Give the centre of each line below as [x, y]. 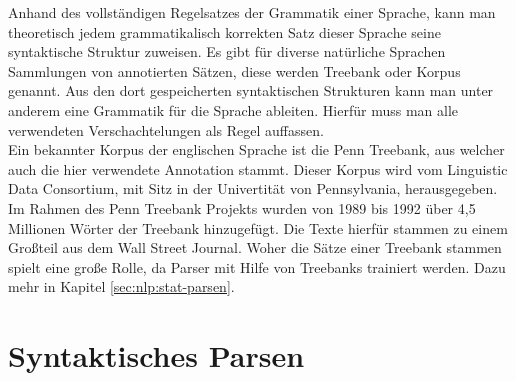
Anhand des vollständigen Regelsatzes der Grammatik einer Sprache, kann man [252, 12]
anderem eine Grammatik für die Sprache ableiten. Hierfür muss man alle [233, 109]
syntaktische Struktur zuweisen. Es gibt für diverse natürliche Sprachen [227, 51]
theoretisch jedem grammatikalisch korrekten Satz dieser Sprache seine [224, 31]
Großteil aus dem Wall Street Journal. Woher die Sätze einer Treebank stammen [255, 247]
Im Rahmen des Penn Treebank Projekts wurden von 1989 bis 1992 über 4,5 [242, 207]
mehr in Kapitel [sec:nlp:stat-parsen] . [121, 286]
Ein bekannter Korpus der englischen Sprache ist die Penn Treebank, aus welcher [256, 149]
